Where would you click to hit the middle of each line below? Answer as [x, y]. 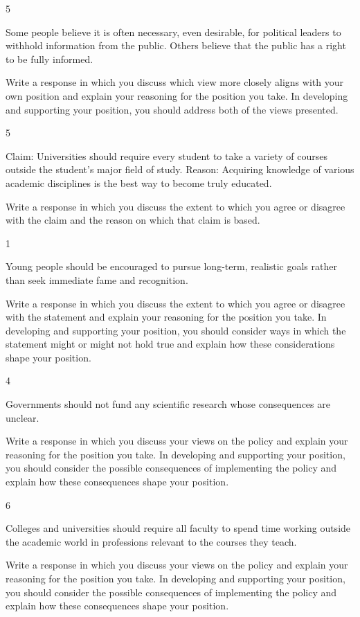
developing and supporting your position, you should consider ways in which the [176, 330]
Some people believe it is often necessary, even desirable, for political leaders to [173, 32]
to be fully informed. [49, 59]
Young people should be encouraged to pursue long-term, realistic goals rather [171, 266]
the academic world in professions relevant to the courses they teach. [151, 541]
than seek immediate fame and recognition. [97, 279]
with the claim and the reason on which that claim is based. [133, 220]
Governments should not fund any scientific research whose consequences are [168, 404]
